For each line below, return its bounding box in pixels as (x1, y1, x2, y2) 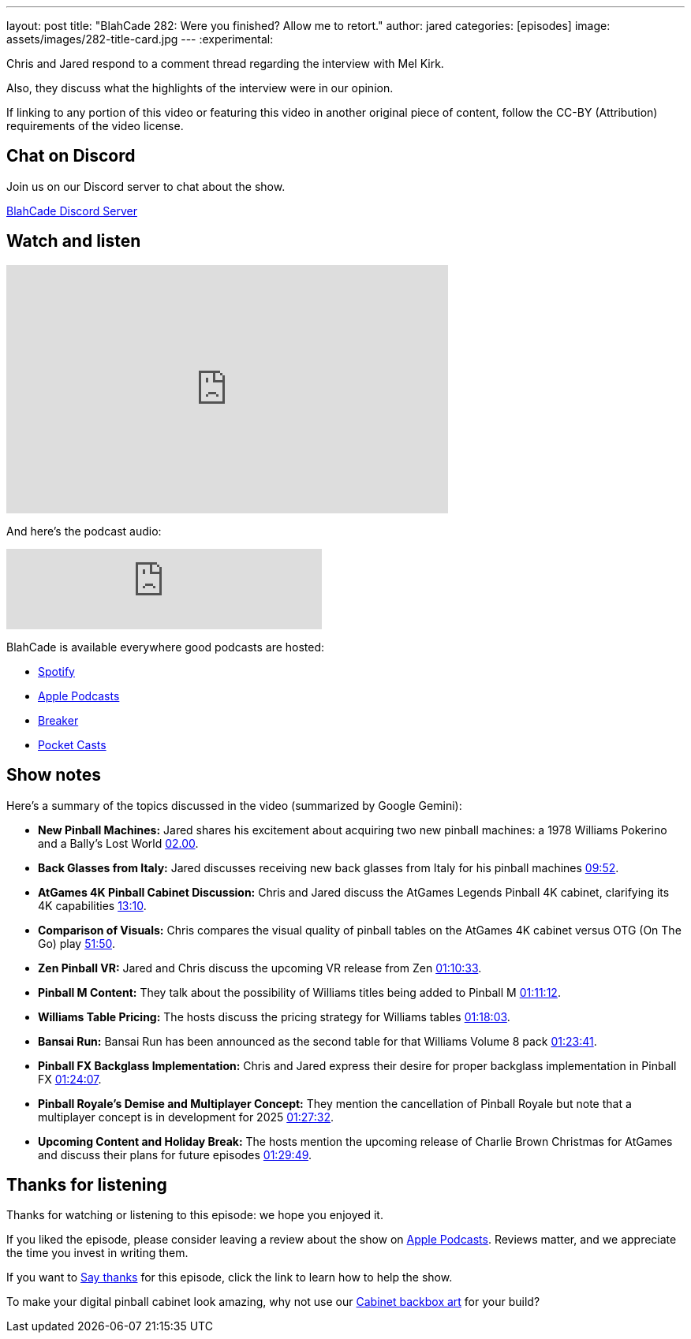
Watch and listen (6, 231, 141, 252)
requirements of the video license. (6, 119, 184, 132)
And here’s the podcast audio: (6, 524, 162, 538)
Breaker (38, 713, 79, 727)
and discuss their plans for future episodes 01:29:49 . (38, 1147, 312, 1162)
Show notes (6, 765, 101, 785)
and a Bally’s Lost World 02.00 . (38, 836, 199, 850)
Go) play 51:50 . (38, 936, 116, 950)
